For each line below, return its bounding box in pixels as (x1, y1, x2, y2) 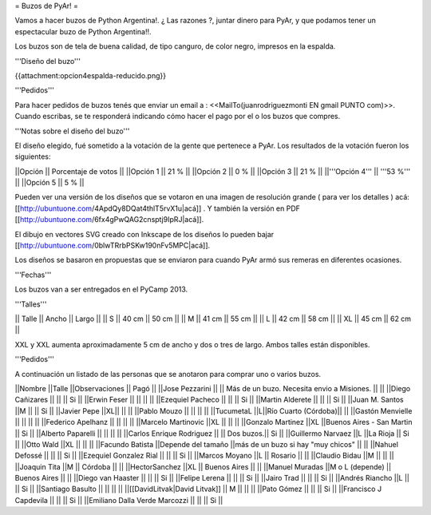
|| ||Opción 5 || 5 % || (14, 178, 85, 188)
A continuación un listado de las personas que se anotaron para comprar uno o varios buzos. (14, 369, 322, 378)
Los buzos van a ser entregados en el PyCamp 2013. (14, 284, 188, 295)
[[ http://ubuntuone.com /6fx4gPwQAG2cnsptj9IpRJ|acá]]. (14, 215, 204, 224)
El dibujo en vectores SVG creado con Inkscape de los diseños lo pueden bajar (14, 229, 275, 239)
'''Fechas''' (14, 270, 52, 279)
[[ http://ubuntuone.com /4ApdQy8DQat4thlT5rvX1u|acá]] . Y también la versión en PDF (14, 204, 301, 213)
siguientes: (14, 152, 51, 161)
